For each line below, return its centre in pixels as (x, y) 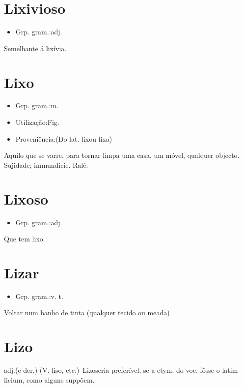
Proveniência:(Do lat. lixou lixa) (64, 138)
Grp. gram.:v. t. (39, 296)
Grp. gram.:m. (37, 105)
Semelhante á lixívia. (35, 48)
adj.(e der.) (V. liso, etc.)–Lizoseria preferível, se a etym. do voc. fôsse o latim (121, 370)
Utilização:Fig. (37, 122)
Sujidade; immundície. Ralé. (46, 164)
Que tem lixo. (25, 239)
